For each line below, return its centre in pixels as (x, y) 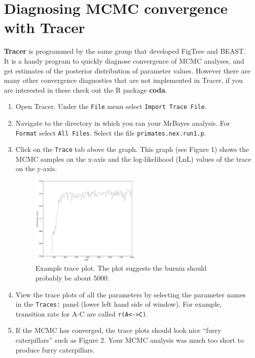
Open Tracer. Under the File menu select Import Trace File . (111, 106)
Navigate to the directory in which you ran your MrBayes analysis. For (123, 123)
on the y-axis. (36, 168)
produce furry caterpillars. (55, 349)
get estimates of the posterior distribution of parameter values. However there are (127, 70)
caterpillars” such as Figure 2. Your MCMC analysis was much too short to (129, 340)
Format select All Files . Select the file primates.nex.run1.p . (111, 132)
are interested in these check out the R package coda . (86, 89)
